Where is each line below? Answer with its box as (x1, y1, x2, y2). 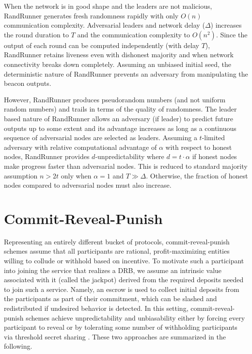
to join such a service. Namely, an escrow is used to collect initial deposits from (4, 284, 239, 294)
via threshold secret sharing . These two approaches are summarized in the (4, 331, 226, 341)
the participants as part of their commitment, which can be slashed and (4, 293, 217, 304)
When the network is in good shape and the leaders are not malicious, (4, 1, 212, 11)
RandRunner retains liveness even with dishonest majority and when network (4, 49, 234, 60)
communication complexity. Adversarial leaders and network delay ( (4, 20, 205, 30)
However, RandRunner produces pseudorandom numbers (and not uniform (4, 94, 226, 104)
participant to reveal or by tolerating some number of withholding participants (4, 322, 237, 332)
